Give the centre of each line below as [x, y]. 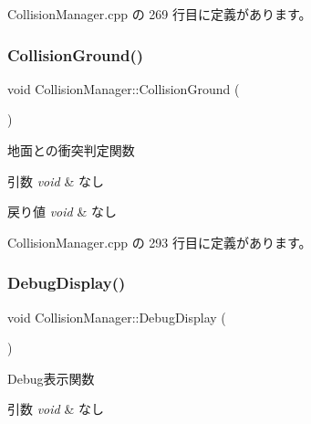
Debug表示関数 [51, 378]
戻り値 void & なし [62, 212]
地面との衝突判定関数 [71, 150]
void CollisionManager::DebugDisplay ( [117, 317]
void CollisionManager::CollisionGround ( [124, 88]
